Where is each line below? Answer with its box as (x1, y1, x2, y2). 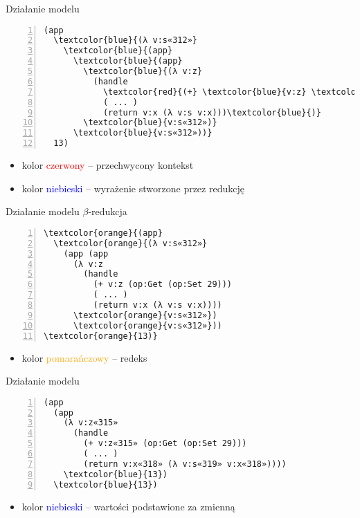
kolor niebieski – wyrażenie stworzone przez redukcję (21, 181, 244, 195)
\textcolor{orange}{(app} (44, 228, 163, 238)
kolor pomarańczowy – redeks (21, 350, 147, 364)
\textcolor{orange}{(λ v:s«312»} (53, 238, 208, 248)
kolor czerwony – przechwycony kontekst (21, 158, 194, 172)
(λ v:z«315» (63, 418, 118, 428)
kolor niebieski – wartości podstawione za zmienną (21, 499, 235, 513)
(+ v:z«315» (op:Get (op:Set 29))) (83, 438, 247, 449)
